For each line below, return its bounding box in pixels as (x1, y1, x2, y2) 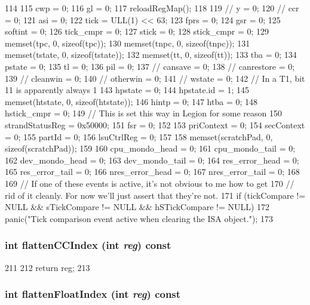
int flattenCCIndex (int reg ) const (5, 238, 171, 252)
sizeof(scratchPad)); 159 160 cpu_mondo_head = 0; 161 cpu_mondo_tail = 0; (5, 142, 296, 155)
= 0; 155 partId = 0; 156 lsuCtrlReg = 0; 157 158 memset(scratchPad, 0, (5, 130, 273, 143)
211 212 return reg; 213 (5, 261, 90, 273)
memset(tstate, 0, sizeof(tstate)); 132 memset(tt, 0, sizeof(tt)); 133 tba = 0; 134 (5, 48, 297, 61)
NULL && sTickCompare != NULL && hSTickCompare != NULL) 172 (5, 201, 270, 213)
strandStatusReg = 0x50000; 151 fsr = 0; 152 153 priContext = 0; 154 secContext (5, 118, 305, 131)
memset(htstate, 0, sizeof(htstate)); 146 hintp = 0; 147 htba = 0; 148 (5, 95, 257, 107)
